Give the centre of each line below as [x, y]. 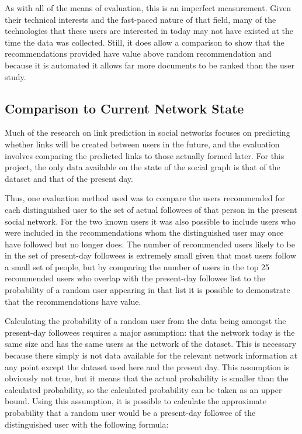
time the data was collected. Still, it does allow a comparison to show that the [145, 42]
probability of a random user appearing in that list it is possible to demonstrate [147, 290]
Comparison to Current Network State [124, 108]
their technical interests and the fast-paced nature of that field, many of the [140, 19]
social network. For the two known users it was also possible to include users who [150, 221]
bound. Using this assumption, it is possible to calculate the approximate [136, 401]
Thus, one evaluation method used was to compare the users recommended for [145, 198]
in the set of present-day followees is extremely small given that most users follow [150, 255]
